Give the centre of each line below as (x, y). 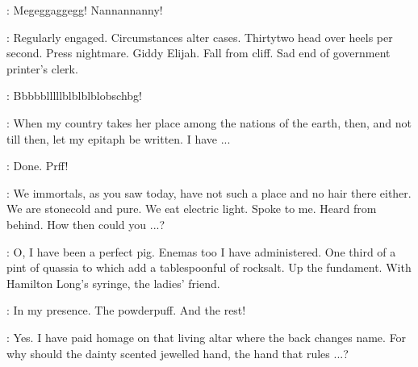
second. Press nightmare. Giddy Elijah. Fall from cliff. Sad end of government (199, 53)
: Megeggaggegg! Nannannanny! (85, 10)
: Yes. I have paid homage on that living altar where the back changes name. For (207, 337)
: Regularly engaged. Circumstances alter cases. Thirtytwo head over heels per (200, 37)
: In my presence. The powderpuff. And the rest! (126, 310)
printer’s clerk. (42, 68)
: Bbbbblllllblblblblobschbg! (74, 96)
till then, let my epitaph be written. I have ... (119, 138)
